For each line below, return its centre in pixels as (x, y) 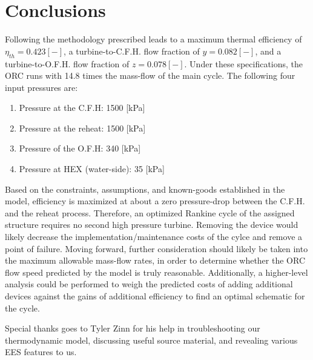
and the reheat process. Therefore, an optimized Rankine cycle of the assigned (150, 212)
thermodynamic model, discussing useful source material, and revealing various (151, 340)
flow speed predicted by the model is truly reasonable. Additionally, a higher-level (156, 272)
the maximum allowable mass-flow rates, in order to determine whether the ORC (155, 260)
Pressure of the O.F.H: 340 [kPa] (80, 148)
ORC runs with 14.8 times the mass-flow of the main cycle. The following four (150, 75)
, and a (268, 51)
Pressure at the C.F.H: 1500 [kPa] (82, 108)
